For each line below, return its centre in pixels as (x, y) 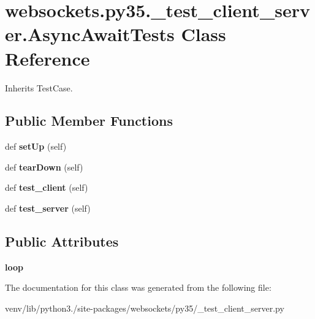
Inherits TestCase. (39, 87)
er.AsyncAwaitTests (90, 34)
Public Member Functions (89, 121)
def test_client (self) (47, 187)
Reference (47, 58)
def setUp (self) (36, 146)
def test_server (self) (48, 208)
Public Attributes (62, 241)
